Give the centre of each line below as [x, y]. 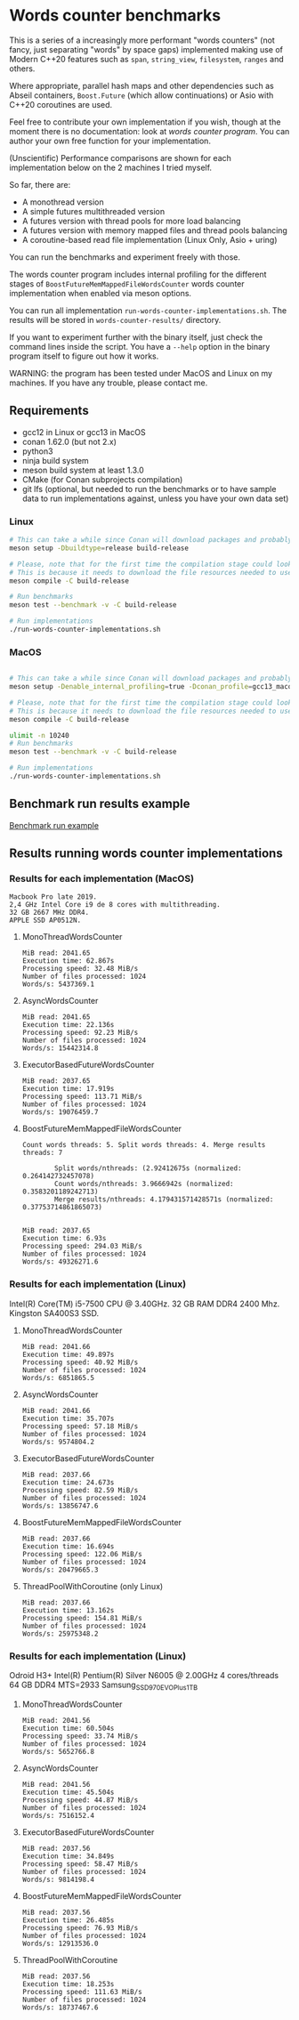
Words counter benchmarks [115, 16]
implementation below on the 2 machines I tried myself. [110, 167]
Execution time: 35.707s [68, 1418]
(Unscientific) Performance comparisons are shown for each [120, 158]
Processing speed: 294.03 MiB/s [82, 1247]
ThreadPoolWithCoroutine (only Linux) [93, 1586]
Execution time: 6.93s [64, 1239]
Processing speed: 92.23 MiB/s [80, 1033]
